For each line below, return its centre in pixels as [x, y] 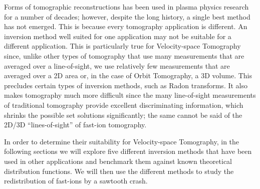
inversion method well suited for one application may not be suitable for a [118, 36]
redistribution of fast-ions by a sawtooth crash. [76, 181]
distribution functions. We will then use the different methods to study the [119, 171]
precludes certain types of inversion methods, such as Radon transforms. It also [126, 85]
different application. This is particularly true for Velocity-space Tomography [122, 46]
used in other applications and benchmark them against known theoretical [118, 161]
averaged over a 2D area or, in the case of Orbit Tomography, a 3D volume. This [128, 75]
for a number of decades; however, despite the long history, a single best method [127, 16]
